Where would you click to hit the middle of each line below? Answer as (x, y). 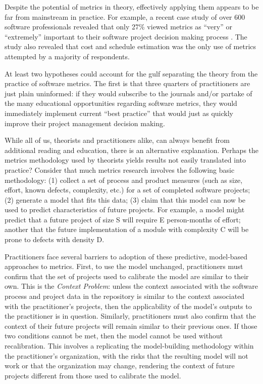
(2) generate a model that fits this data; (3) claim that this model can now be (125, 199)
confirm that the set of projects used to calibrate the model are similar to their (127, 276)
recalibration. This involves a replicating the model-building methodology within (129, 345)
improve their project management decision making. (85, 123)
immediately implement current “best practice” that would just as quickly (119, 113)
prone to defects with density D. (55, 239)
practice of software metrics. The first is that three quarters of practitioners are (127, 83)
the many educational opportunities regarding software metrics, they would (121, 103)
